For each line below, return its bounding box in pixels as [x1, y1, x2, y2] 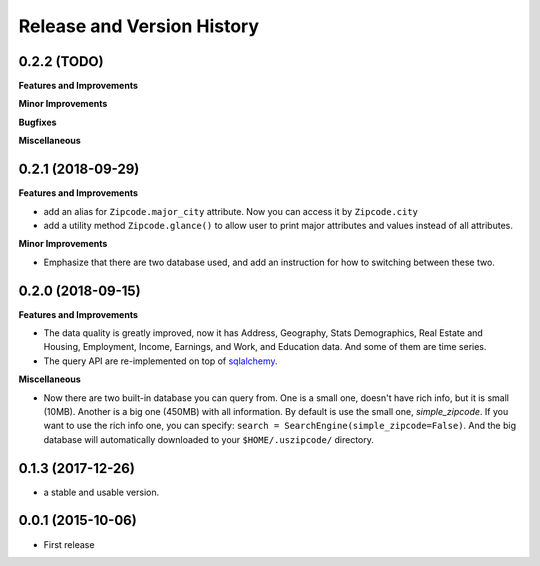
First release [43, 538, 95, 550]
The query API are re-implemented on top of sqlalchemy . [43, 355, 279, 367]
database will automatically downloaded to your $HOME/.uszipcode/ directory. [43, 433, 375, 445]
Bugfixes [18, 116, 57, 128]
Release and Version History [18, 15, 260, 37]
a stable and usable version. [43, 486, 160, 498]
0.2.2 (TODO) [18, 53, 104, 70]
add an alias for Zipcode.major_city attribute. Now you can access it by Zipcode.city [43, 205, 419, 217]
